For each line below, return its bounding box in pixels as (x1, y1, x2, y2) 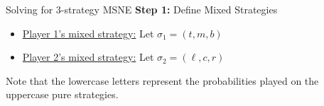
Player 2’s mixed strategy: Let (22, 49, 154, 64)
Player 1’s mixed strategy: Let (22, 25, 154, 40)
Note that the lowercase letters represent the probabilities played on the (6, 73, 319, 88)
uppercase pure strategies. (6, 87, 119, 102)
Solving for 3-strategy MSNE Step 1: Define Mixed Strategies (6, 2, 278, 16)
